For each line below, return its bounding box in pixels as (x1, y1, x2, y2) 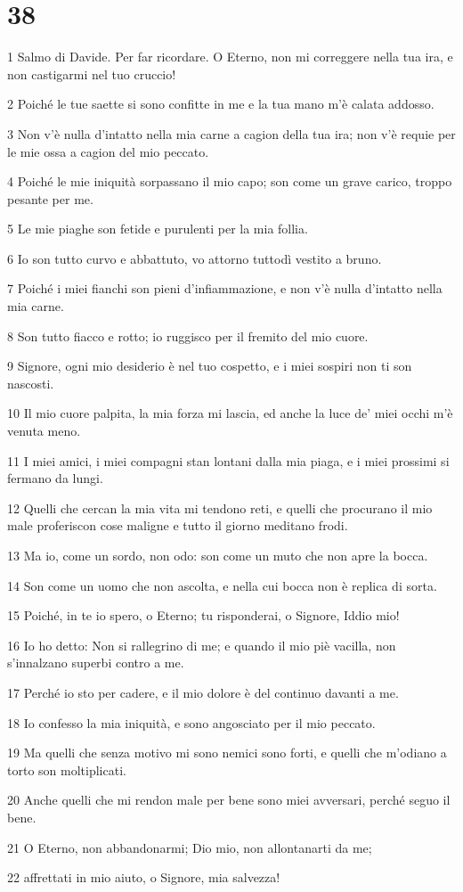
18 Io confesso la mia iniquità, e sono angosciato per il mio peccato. (7, 713, 376, 732)
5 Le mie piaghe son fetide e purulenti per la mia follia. (7, 219, 308, 238)
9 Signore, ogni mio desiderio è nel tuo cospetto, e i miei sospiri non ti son (7, 356, 412, 375)
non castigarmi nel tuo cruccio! (7, 64, 176, 83)
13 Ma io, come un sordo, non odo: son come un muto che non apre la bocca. (7, 546, 428, 564)
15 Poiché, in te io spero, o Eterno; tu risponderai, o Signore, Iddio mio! (7, 606, 400, 625)
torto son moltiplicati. (7, 760, 126, 779)
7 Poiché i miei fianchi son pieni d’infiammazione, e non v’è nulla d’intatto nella (7, 279, 443, 298)
